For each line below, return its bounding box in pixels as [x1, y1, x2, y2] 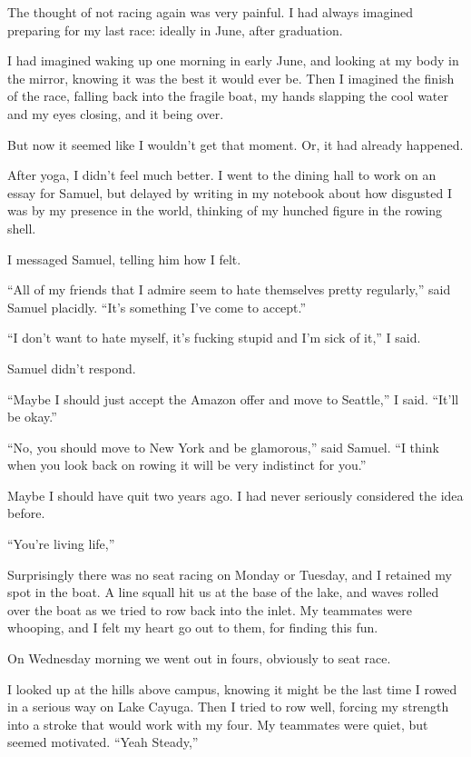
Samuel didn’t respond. [7, 358, 136, 377]
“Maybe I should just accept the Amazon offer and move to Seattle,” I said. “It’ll [7, 389, 459, 408]
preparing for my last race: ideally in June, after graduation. [7, 20, 343, 39]
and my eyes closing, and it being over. [7, 104, 224, 123]
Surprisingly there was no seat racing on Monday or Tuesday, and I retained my [7, 564, 452, 583]
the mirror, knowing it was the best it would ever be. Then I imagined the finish [7, 68, 455, 87]
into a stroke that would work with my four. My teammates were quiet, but [7, 714, 428, 733]
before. [7, 503, 45, 523]
